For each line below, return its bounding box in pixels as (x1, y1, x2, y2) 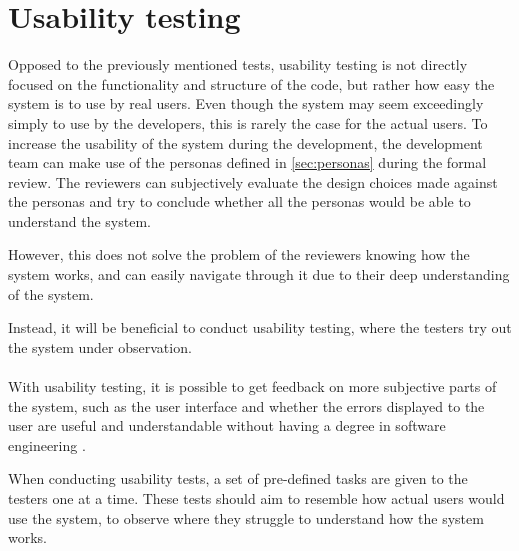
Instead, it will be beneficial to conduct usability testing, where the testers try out (8, 317, 512, 338)
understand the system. (8, 210, 151, 231)
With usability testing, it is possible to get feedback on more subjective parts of (8, 376, 497, 397)
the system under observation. (8, 336, 192, 357)
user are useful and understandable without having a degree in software (8, 415, 446, 436)
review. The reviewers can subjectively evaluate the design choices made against (8, 171, 498, 192)
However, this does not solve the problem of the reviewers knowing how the (8, 244, 470, 265)
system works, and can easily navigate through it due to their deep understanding (8, 264, 510, 285)
